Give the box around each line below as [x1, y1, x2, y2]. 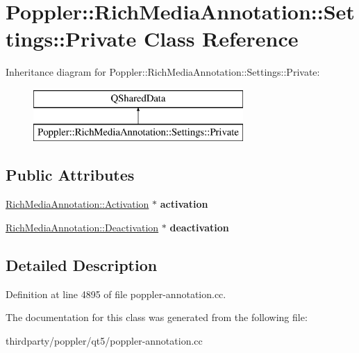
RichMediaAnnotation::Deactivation [6, 220, 159, 234]
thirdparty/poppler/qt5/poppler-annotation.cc [6, 333, 203, 347]
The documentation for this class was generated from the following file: [6, 310, 308, 325]
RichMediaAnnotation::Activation [6, 197, 149, 211]
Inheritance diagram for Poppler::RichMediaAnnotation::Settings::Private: [6, 65, 320, 79]
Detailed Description [6, 254, 158, 275]
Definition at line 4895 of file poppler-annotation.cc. [6, 286, 226, 301]
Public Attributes [6, 164, 135, 186]
